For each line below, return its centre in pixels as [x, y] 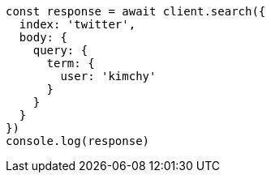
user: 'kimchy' [108, 76]
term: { [71, 63]
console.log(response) [78, 141]
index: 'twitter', [77, 24]
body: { [43, 37]
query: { [60, 50]
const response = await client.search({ [136, 11]
